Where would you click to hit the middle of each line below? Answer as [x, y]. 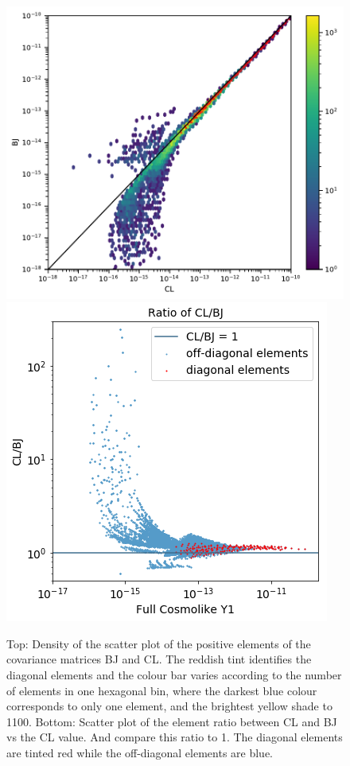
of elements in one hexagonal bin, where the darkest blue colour [162, 690]
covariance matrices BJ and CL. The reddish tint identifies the [159, 659]
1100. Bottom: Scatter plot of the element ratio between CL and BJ [172, 721]
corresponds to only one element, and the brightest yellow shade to [169, 706]
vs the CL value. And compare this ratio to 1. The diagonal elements [175, 737]
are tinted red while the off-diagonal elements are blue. [140, 753]
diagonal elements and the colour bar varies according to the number [174, 675]
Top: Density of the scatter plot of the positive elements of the [159, 643]
